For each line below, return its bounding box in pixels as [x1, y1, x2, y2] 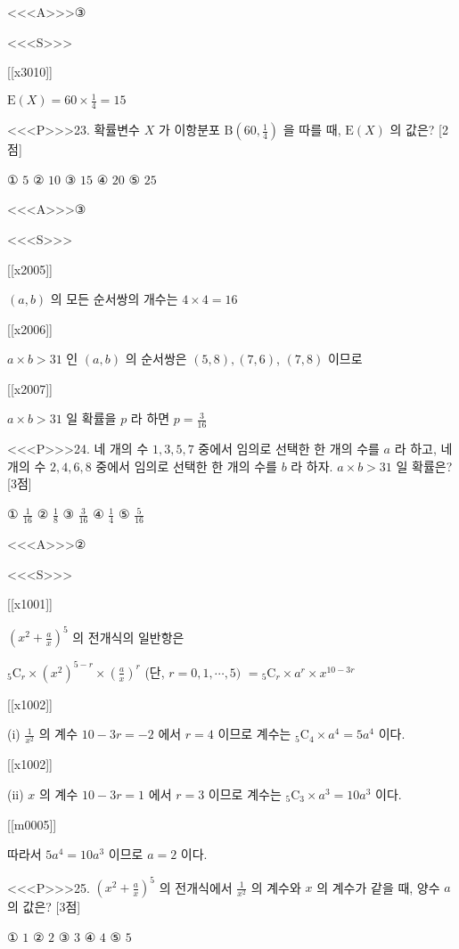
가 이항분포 [158, 120, 220, 139]
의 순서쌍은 [125, 349, 187, 368]
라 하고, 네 [394, 439, 453, 458]
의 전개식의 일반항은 [72, 627, 184, 646]
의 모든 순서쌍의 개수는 [50, 290, 178, 308]
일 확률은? [396, 456, 453, 475]
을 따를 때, [283, 120, 341, 139]
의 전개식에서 [159, 878, 233, 896]
